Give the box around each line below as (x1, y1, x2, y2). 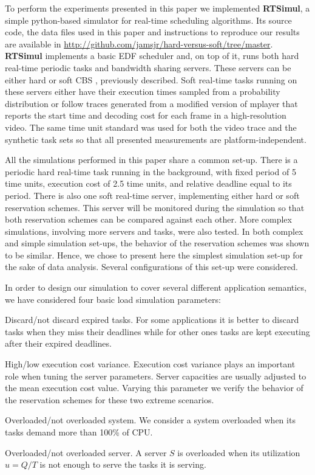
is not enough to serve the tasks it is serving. (39, 458, 206, 471)
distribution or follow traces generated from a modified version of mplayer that (5, 97, 298, 109)
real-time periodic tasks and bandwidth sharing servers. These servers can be (5, 61, 291, 74)
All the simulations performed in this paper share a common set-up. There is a (5, 153, 298, 166)
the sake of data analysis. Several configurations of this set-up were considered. (5, 260, 298, 273)
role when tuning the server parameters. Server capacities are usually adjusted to (5, 369, 307, 382)
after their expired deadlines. (5, 337, 112, 350)
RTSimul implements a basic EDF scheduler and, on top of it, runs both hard (5, 49, 299, 62)
